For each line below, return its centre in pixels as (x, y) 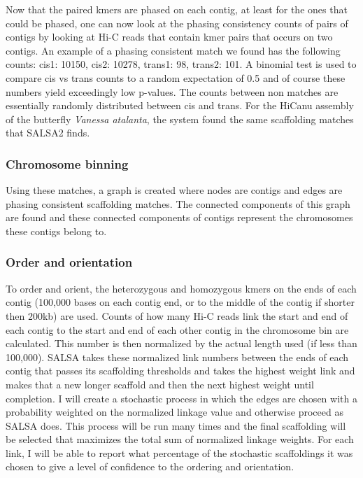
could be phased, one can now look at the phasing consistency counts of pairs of (177, 23)
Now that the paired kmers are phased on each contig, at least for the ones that (177, 9)
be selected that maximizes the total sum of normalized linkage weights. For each (180, 439)
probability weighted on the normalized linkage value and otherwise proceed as (175, 412)
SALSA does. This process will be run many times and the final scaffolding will (176, 425)
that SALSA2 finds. (48, 133)
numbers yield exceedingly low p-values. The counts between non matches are (172, 91)
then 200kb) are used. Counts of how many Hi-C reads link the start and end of (177, 315)
